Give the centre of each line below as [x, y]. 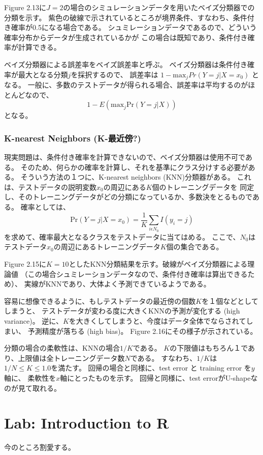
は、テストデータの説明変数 [50, 187]
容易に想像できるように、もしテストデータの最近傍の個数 [100, 301]
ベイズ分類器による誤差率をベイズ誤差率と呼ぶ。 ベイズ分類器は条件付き [126, 64]
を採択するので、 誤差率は [114, 74]
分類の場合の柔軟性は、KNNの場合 [62, 348]
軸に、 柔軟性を [30, 377]
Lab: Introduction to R [87, 423]
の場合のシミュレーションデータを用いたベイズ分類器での [159, 7]
